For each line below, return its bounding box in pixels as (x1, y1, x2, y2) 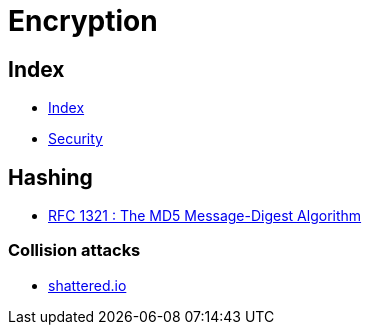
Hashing (8, 164, 93, 190)
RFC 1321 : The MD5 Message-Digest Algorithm (48, 207, 362, 225)
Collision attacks (8, 240, 141, 261)
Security (48, 130, 103, 148)
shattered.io (48, 276, 127, 294)
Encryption (8, 4, 158, 38)
